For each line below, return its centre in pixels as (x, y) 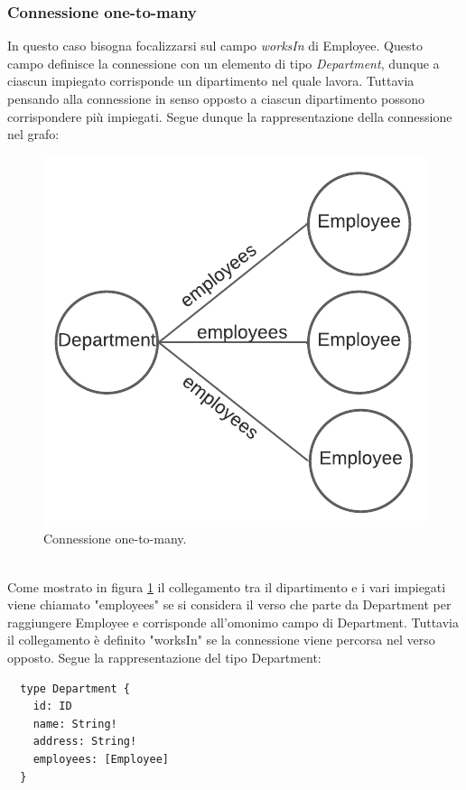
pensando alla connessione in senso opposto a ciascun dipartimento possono (216, 98)
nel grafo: (33, 134)
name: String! (75, 724)
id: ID (52, 706)
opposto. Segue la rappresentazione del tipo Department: (164, 657)
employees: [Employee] (101, 759)
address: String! (85, 742)
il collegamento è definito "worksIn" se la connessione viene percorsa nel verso (221, 640)
